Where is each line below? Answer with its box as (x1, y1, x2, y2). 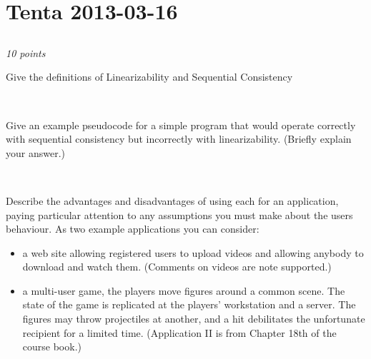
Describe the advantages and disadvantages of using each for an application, (6, 193, 339, 208)
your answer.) (6, 145, 65, 160)
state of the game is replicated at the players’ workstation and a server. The (22, 297, 356, 312)
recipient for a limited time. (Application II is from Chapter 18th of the (22, 325, 337, 340)
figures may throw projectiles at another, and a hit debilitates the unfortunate (22, 311, 365, 326)
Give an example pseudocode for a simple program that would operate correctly (6, 117, 356, 132)
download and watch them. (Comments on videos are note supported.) (22, 259, 332, 274)
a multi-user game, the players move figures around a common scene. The (22, 283, 345, 298)
